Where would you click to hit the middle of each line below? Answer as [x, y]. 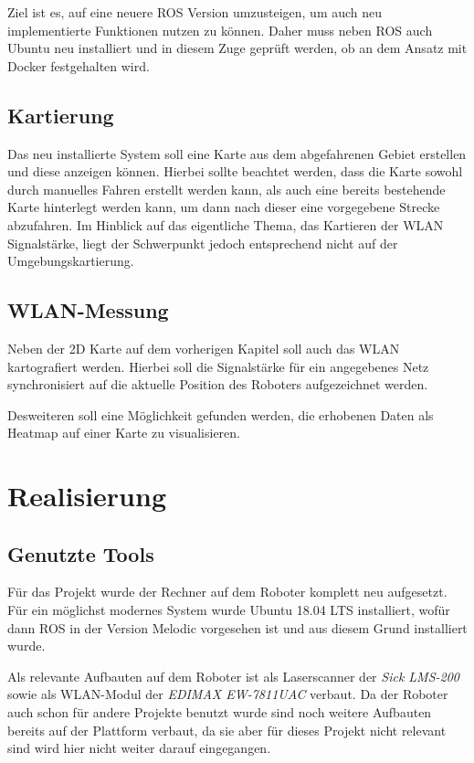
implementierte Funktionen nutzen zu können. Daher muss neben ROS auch [220, 30]
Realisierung [87, 496]
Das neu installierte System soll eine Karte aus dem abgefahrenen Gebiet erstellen [237, 153]
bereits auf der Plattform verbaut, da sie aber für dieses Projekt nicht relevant [227, 730]
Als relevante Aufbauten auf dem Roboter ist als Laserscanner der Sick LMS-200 [234, 676]
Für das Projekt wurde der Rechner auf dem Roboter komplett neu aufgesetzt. [227, 592]
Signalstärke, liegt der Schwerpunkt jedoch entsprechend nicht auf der [203, 243]
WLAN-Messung [88, 310]
